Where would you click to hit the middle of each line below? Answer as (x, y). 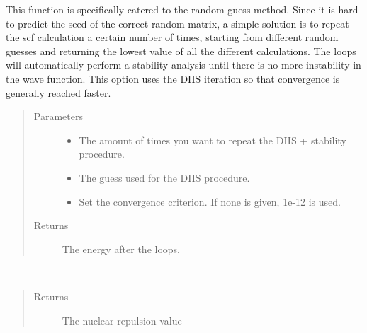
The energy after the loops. (121, 249)
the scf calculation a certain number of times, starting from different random (172, 37)
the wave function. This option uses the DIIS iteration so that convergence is (173, 78)
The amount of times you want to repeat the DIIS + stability (213, 140)
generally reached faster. (58, 92)
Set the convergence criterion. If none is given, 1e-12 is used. (210, 201)
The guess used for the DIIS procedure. (164, 177)
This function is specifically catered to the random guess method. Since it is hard (182, 9)
